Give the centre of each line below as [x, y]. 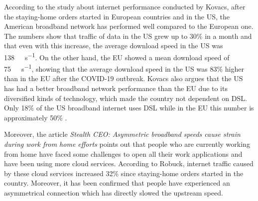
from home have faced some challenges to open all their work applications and [123, 153]
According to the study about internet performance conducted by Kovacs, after [125, 6]
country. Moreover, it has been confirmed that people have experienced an [117, 183]
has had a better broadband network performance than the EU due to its [116, 88]
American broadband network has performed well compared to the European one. [129, 26]
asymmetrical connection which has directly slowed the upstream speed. [114, 193]
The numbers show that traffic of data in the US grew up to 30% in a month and [128, 36]
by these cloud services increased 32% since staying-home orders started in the [124, 173]
